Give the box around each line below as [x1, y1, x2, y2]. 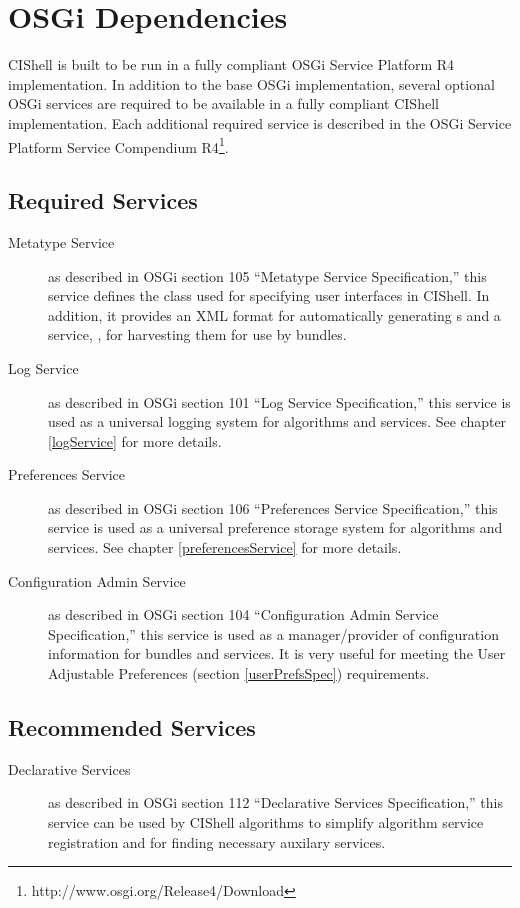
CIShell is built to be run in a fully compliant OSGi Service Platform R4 [8, 54, 455, 75]
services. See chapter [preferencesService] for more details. [48, 537, 402, 558]
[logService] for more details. [48, 430, 222, 451]
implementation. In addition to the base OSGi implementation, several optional [8, 73, 495, 94]
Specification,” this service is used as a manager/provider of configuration [48, 623, 499, 644]
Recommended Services [8, 712, 256, 743]
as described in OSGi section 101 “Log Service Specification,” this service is [48, 391, 511, 412]
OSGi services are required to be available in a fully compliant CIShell [8, 93, 439, 114]
